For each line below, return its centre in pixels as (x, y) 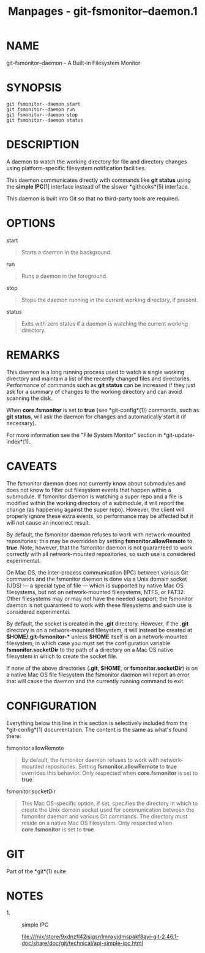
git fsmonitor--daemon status (45, 120)
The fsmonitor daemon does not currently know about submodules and (96, 483)
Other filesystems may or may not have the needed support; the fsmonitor (100, 598)
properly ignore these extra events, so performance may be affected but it (100, 516)
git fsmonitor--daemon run (41, 109)
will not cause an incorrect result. (48, 522)
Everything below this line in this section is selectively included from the (97, 723)
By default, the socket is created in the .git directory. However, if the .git (98, 623)
